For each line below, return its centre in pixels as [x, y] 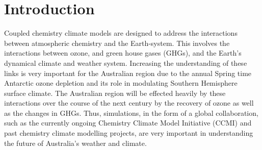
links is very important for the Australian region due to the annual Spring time [128, 73]
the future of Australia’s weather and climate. [75, 143]
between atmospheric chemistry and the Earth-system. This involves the [117, 43]
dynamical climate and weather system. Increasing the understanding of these [126, 62]
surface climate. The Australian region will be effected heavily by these [115, 93]
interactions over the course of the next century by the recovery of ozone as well [129, 103]
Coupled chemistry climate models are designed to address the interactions [121, 33]
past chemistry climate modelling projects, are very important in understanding [129, 133]
